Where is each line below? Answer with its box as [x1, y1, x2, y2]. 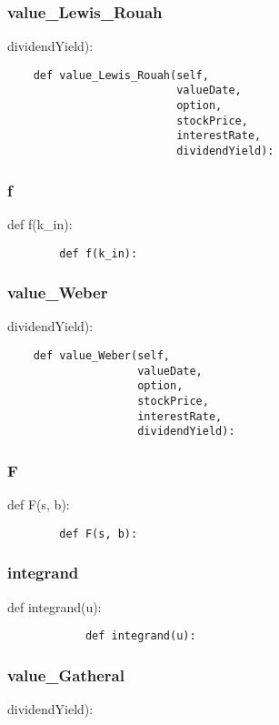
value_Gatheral [7, 663, 125, 686]
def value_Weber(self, [33, 349, 170, 363]
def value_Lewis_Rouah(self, [33, 68, 209, 82]
